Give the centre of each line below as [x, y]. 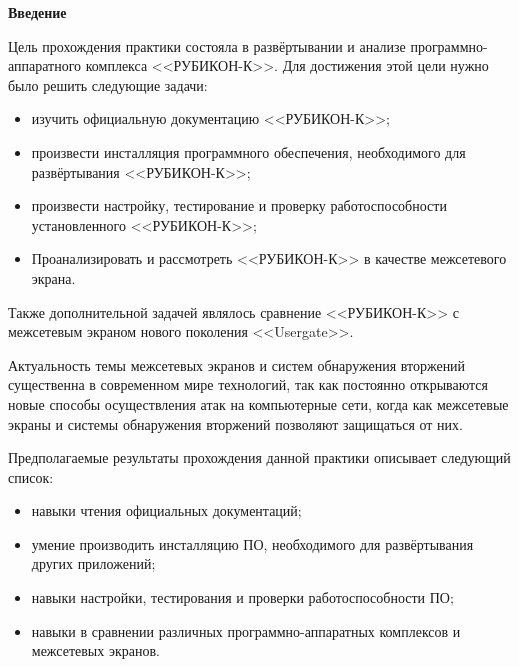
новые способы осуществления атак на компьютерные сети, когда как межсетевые [258, 403]
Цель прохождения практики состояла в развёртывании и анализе [207, 45]
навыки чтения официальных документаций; [166, 510]
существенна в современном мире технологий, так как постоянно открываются [248, 384]
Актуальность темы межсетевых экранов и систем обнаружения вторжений [237, 364]
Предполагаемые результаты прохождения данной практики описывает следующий [259, 457]
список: [31, 476]
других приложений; [93, 563]
